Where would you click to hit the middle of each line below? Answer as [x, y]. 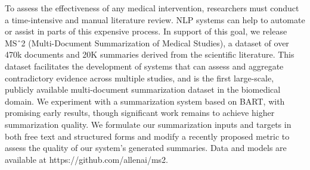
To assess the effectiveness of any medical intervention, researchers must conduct [152, 8]
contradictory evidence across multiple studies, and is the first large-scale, [139, 78]
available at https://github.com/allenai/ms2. [86, 159]
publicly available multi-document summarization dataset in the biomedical [143, 89]
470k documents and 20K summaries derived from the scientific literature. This [150, 54]
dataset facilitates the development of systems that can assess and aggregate [144, 66]
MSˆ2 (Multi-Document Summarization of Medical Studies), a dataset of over [147, 42]
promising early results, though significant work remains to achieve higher [140, 113]
